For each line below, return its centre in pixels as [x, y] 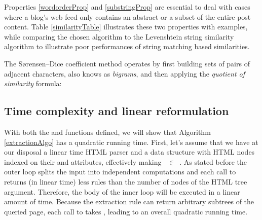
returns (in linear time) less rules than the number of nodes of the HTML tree [126, 181]
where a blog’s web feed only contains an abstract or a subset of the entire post [127, 16]
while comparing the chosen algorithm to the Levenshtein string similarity [119, 36]
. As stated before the [213, 161]
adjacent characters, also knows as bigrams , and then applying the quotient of [125, 73]
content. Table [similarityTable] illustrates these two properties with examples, [126, 27]
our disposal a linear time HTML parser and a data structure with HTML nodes [129, 152]
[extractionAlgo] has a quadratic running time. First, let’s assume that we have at [131, 142]
